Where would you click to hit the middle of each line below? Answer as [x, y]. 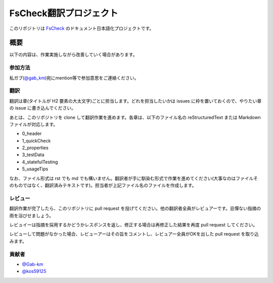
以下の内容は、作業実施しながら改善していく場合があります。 [73, 55]
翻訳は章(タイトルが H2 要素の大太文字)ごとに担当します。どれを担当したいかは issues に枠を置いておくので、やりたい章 [135, 101]
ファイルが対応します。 [34, 124]
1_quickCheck [36, 140]
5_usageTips [35, 169]
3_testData [33, 155]
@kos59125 [34, 271]
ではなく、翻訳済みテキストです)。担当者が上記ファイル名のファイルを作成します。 [109, 185]
